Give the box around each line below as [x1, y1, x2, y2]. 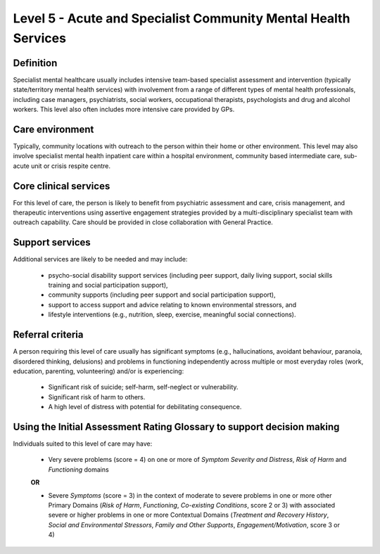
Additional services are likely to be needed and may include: [13, 255, 188, 264]
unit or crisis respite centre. [30, 162, 110, 170]
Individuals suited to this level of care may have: [13, 439, 153, 448]
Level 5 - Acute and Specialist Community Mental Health [13, 11, 350, 26]
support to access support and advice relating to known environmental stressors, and [48, 300, 297, 309]
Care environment [13, 123, 94, 135]
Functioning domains [48, 465, 109, 474]
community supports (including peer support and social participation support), [48, 290, 276, 299]
